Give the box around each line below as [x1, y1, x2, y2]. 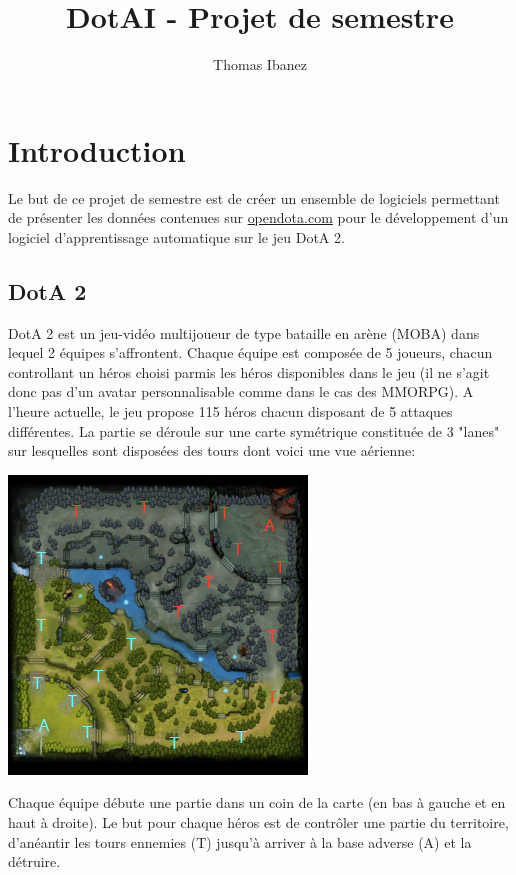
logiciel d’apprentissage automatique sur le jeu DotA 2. [8, 226, 345, 247]
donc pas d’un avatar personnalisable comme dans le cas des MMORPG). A [8, 381, 474, 402]
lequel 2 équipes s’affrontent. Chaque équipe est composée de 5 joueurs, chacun [8, 342, 493, 363]
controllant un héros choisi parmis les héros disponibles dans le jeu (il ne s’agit [8, 361, 490, 382]
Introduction [8, 129, 186, 170]
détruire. [8, 851, 61, 872]
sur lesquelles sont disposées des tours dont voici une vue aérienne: [8, 440, 416, 461]
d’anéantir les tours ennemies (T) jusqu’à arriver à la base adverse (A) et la [8, 831, 472, 852]
